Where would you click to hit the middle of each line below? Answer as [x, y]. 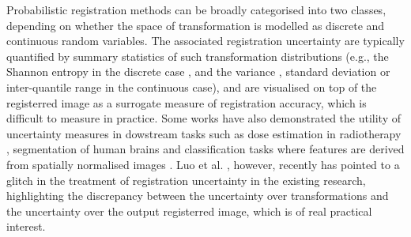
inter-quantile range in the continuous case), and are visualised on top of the [192, 87]
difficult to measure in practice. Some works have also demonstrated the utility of [204, 118]
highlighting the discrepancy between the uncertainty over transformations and [198, 196]
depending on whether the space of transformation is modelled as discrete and [196, 25]
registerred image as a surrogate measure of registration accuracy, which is [187, 102]
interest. [26, 226]
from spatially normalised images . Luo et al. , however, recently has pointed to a [203, 164]
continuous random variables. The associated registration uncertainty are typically [205, 41]
